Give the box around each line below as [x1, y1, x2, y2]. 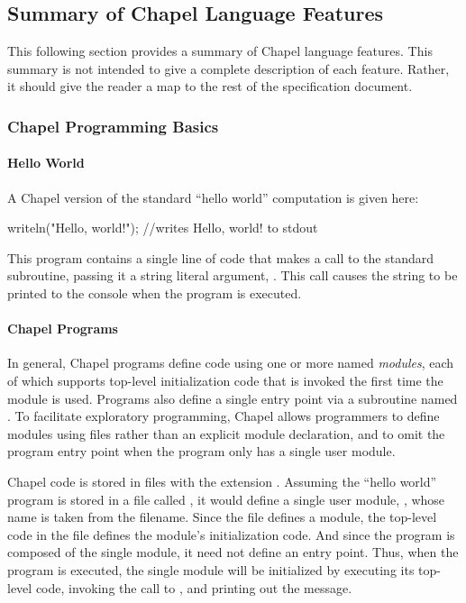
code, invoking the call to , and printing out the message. [35, 578, 352, 597]
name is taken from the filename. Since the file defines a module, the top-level [7, 507, 437, 526]
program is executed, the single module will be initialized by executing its [7, 560, 415, 579]
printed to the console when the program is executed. [7, 284, 302, 302]
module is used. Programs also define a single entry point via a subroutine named [7, 388, 458, 407]
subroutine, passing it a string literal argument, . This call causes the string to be [7, 266, 458, 285]
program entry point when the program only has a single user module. [7, 442, 396, 461]
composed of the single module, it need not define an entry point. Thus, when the [7, 543, 459, 562]
